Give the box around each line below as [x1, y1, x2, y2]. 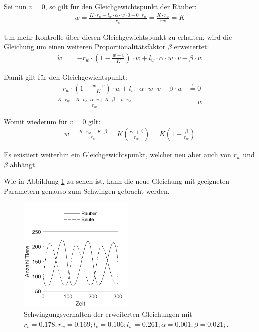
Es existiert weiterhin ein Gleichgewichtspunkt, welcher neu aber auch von [4, 149, 231, 160]
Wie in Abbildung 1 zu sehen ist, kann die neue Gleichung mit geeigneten [4, 176, 229, 186]
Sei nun [4, 1, 27, 11]
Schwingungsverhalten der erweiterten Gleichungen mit [24, 309, 192, 319]
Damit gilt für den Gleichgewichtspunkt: [4, 71, 127, 82]
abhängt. [10, 159, 37, 169]
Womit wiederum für [4, 116, 68, 126]
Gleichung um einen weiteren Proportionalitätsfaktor [4, 41, 166, 52]
